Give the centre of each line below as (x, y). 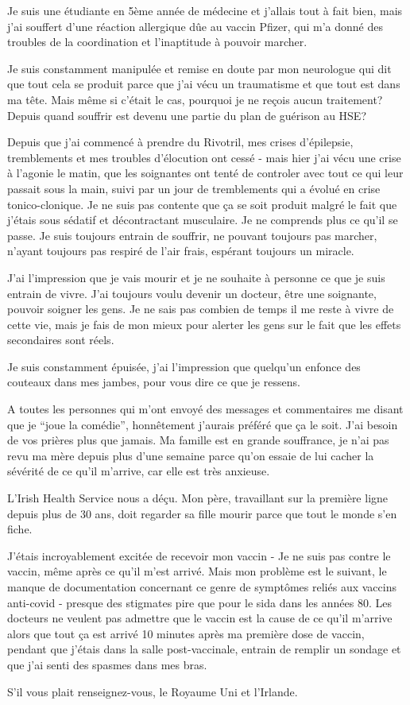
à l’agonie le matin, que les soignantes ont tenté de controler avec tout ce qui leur (205, 173)
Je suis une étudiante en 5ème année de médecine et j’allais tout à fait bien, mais (205, 10)
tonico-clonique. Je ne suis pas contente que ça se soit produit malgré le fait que (202, 204)
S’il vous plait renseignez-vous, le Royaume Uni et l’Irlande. (153, 691)
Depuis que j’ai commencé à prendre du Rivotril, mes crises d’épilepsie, (180, 142)
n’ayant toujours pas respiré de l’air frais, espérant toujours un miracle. (181, 251)
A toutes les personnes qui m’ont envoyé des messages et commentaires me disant (205, 409)
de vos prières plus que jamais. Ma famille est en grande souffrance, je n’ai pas (198, 440)
